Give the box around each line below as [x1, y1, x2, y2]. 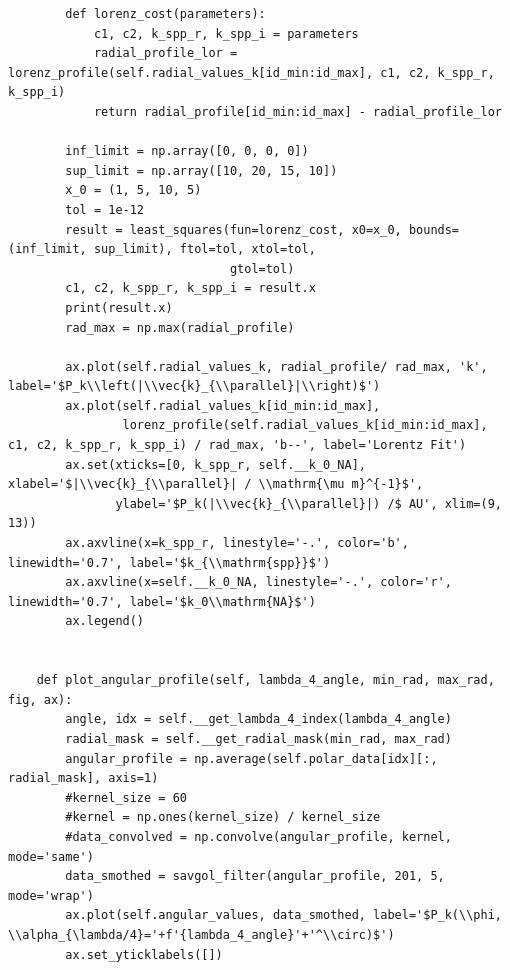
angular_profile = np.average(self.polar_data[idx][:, [65, 751, 438, 766]
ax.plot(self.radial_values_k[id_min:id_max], [65, 398, 381, 413]
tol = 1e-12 [65, 202, 145, 217]
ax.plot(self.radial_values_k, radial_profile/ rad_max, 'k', [65, 359, 488, 374]
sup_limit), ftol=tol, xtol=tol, [93, 242, 316, 257]
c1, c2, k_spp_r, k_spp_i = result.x [65, 281, 316, 296]
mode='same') [8, 849, 94, 864]
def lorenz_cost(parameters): [65, 7, 266, 21]
